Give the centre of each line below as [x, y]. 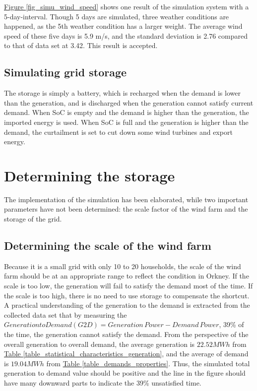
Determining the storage [90, 175]
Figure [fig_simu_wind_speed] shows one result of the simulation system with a [127, 6]
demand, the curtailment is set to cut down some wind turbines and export [118, 132]
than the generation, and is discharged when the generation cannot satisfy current [129, 102]
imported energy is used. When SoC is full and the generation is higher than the [126, 122]
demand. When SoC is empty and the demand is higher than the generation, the [127, 112]
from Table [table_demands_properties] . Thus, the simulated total [148, 363]
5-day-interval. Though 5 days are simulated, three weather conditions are [117, 16]
